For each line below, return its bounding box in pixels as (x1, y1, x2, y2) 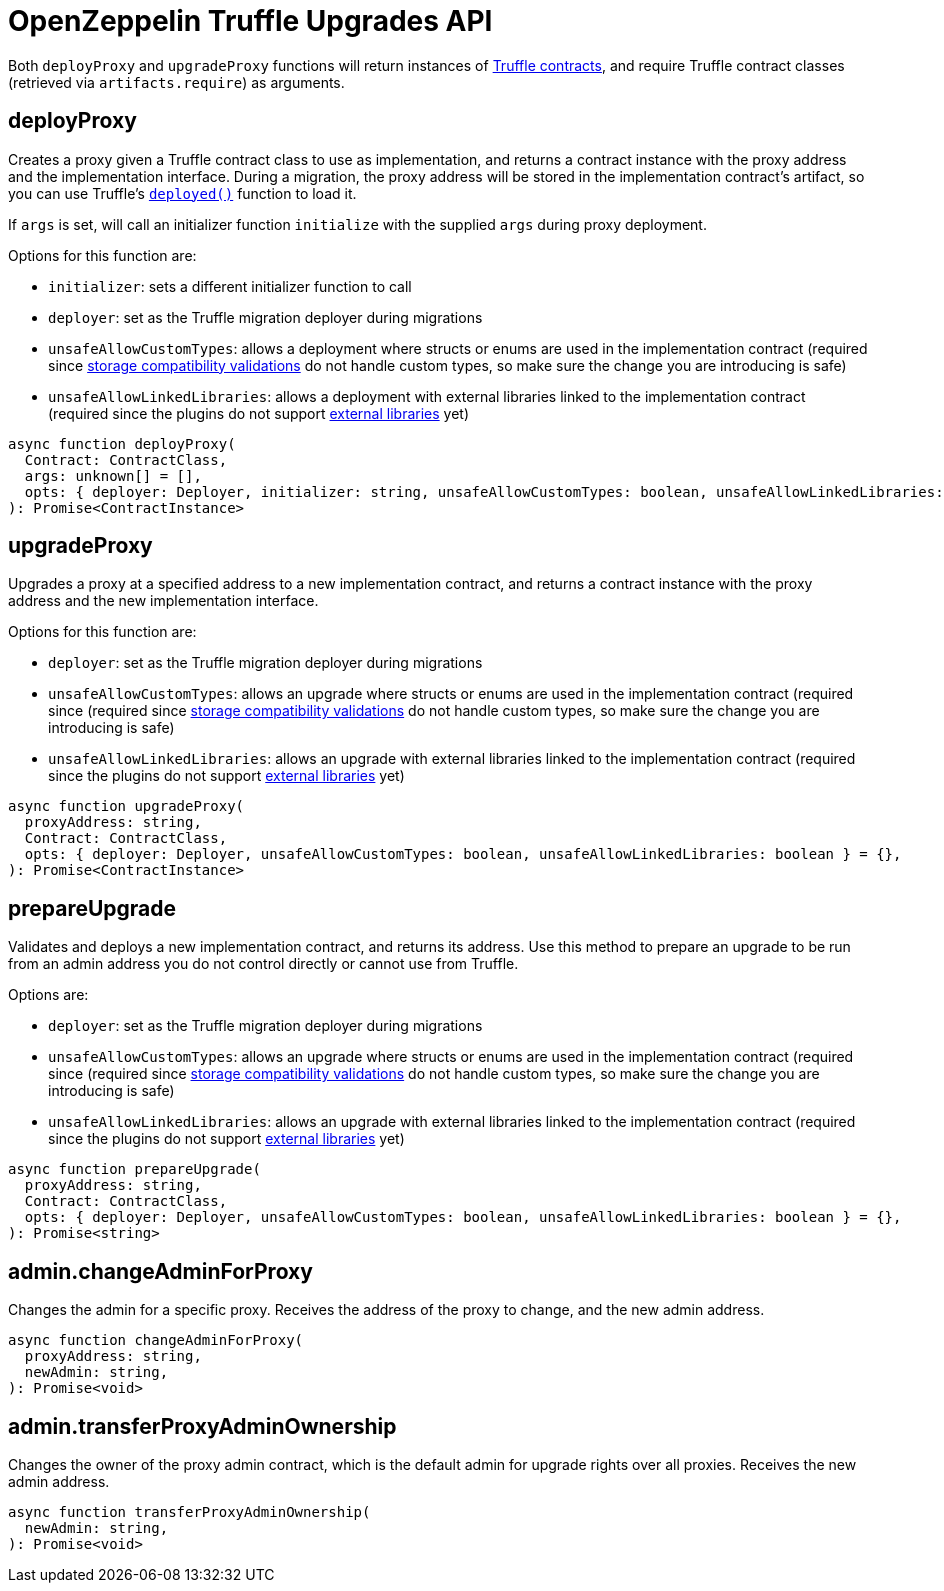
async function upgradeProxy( (8, 798, 245, 815)
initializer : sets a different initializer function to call (48, 277, 412, 295)
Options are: (8, 986, 89, 1004)
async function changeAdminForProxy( (8, 1332, 304, 1349)
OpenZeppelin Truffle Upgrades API (8, 4, 493, 38)
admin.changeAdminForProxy (8, 1258, 313, 1284)
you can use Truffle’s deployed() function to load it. (8, 184, 357, 202)
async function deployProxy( (8, 435, 236, 452)
